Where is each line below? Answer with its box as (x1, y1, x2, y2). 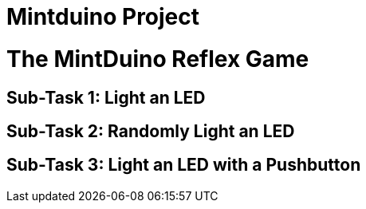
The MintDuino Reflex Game (6, 45, 309, 73)
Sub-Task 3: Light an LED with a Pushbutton (6, 155, 361, 175)
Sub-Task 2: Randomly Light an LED (6, 120, 295, 141)
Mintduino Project (6, 3, 200, 30)
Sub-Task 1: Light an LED (6, 87, 206, 108)
